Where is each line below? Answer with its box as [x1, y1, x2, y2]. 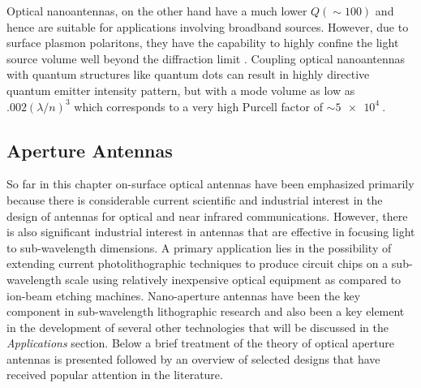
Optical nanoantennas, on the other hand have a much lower [6, 2, 307, 19]
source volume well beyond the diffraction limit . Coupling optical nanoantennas [6, 50, 406, 67]
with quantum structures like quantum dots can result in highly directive [6, 66, 370, 83]
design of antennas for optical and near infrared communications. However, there [6, 207, 408, 224]
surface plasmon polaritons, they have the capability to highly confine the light [6, 34, 399, 51]
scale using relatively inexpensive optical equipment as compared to [65, 270, 402, 287]
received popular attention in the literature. [6, 366, 223, 383]
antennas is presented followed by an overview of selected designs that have [6, 350, 380, 367]
